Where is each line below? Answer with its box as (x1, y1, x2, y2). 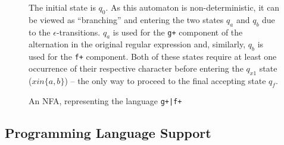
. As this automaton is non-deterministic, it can (105, 1, 280, 13)
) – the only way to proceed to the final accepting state (64, 74, 266, 86)
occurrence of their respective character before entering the (29, 62, 244, 74)
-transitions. (56, 25, 101, 38)
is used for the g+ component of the (113, 25, 243, 38)
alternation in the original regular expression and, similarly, (29, 38, 246, 50)
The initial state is (29, 1, 96, 13)
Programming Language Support (5, 124, 211, 142)
